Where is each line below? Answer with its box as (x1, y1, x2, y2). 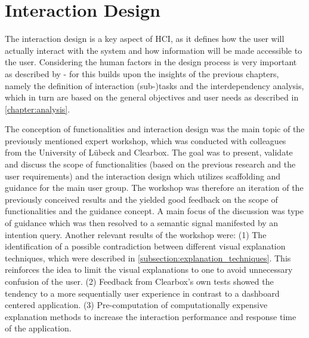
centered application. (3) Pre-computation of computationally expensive (5, 299, 268, 311)
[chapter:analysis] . (5, 102, 70, 115)
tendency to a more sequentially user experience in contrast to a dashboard (5, 287, 280, 299)
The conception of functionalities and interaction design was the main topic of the (5, 123, 305, 135)
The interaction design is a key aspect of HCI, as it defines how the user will (5, 32, 285, 45)
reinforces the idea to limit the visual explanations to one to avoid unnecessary (5, 263, 293, 276)
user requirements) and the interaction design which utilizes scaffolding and (5, 169, 281, 182)
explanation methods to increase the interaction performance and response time (5, 310, 296, 322)
